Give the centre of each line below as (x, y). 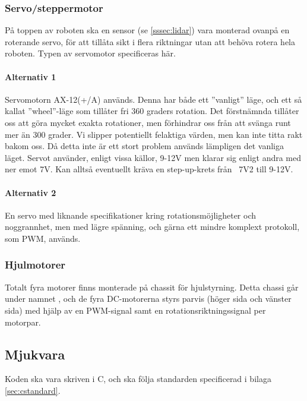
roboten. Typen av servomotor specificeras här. (90, 53)
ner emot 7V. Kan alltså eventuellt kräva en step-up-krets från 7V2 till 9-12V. (149, 169)
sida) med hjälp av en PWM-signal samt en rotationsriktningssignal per (135, 310)
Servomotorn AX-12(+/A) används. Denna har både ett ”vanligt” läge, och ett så (153, 99)
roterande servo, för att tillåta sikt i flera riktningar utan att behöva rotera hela (150, 41)
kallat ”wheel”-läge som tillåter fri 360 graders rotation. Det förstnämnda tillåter (152, 111)
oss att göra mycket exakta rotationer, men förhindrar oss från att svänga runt (148, 122)
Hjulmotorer (35, 265)
